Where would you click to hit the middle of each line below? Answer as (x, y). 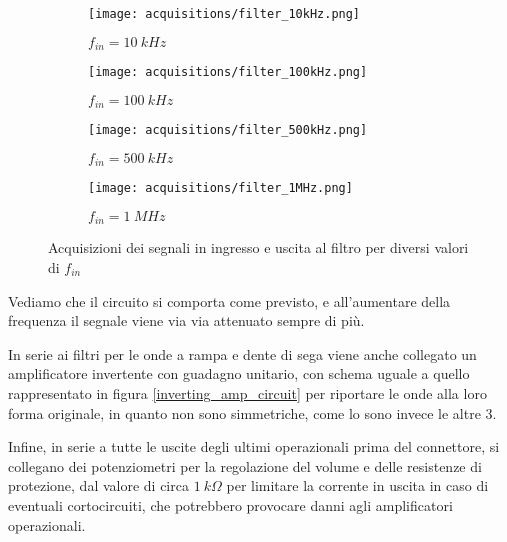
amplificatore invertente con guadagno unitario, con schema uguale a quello (239, 373)
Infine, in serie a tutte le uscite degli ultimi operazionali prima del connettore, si (254, 446)
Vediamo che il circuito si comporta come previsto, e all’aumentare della (229, 300)
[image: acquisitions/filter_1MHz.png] (220, 188)
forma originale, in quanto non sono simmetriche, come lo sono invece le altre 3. (252, 412)
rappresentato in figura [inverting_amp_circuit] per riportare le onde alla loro (247, 393)
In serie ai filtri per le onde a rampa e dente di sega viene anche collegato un (242, 353)
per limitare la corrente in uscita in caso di (357, 485)
